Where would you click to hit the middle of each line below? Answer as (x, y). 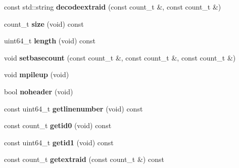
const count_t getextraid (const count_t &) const (84, 159)
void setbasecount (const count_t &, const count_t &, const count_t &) (120, 57)
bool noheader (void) (39, 91)
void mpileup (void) (37, 74)
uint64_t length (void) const (50, 41)
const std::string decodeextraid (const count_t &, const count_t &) (113, 7)
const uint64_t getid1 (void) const (59, 142)
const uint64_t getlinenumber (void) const (74, 108)
